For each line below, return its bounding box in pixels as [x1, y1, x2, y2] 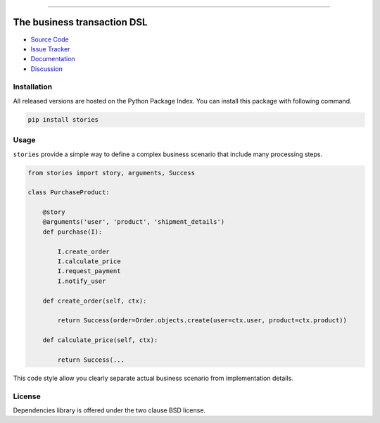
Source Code [30, 35, 70, 44]
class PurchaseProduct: [27, 189, 110, 196]
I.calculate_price [57, 258, 121, 265]
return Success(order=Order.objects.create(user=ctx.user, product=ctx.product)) [57, 317, 348, 324]
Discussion [30, 64, 63, 73]
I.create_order [57, 247, 110, 255]
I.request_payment [57, 267, 121, 275]
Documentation [30, 55, 75, 63]
